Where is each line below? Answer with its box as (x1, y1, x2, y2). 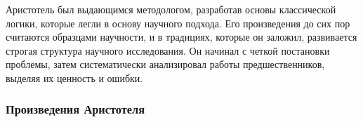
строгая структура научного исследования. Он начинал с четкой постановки (6, 43, 330, 57)
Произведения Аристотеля (6, 100, 145, 118)
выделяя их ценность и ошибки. (6, 70, 143, 85)
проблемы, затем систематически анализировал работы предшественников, (6, 57, 325, 72)
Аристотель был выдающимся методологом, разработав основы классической (6, 2, 336, 16)
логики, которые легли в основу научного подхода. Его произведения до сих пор (6, 15, 350, 30)
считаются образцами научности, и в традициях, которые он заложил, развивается (6, 29, 357, 44)
